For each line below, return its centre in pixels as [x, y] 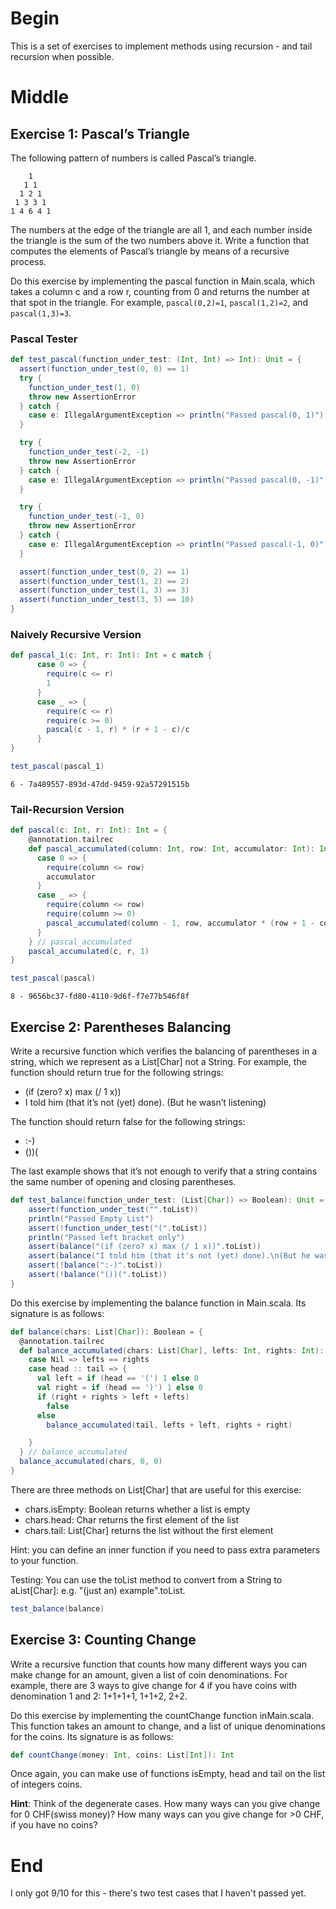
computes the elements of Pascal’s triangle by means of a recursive [150, 251]
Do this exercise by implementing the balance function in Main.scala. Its [158, 1303]
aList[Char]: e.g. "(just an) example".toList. [98, 1590]
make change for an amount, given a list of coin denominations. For [149, 1674]
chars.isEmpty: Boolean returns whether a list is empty [137, 1509]
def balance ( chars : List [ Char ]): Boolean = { [107, 1332]
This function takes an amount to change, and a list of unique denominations [168, 1726]
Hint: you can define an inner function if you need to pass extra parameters [165, 1549]
